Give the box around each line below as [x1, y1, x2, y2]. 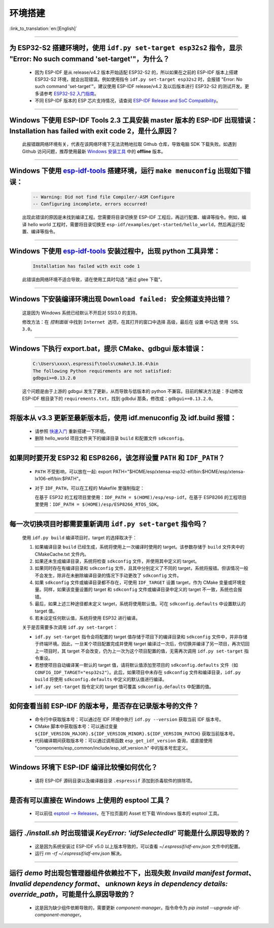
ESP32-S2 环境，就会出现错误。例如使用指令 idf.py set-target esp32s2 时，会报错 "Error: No [35, 76, 243, 82]
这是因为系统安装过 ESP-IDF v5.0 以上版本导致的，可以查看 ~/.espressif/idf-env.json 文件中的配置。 [35, 843, 243, 849]
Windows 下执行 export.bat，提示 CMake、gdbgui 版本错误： [9, 345, 206, 353]
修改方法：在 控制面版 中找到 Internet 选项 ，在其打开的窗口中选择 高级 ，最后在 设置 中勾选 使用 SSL [22, 319, 239, 325]
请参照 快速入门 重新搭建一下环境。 [35, 428, 109, 434]
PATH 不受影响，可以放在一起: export [35, 468, 112, 475]
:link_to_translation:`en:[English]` [9, 25, 78, 32]
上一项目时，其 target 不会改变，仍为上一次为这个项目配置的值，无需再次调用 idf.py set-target [35, 648, 243, 654]
